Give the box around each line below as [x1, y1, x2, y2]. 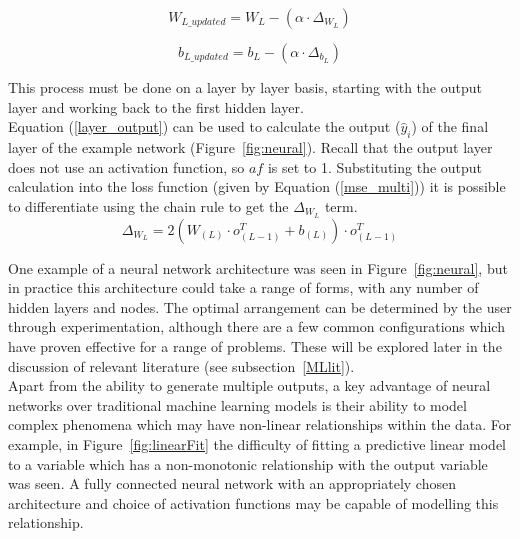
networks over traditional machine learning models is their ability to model [8, 394, 467, 415]
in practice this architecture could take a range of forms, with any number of [8, 277, 479, 298]
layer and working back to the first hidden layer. [8, 96, 304, 117]
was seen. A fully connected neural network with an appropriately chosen [8, 473, 456, 494]
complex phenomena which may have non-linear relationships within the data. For [8, 414, 512, 435]
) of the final [411, 116, 489, 137]
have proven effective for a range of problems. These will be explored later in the [8, 336, 502, 356]
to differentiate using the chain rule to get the [8, 195, 289, 216]
